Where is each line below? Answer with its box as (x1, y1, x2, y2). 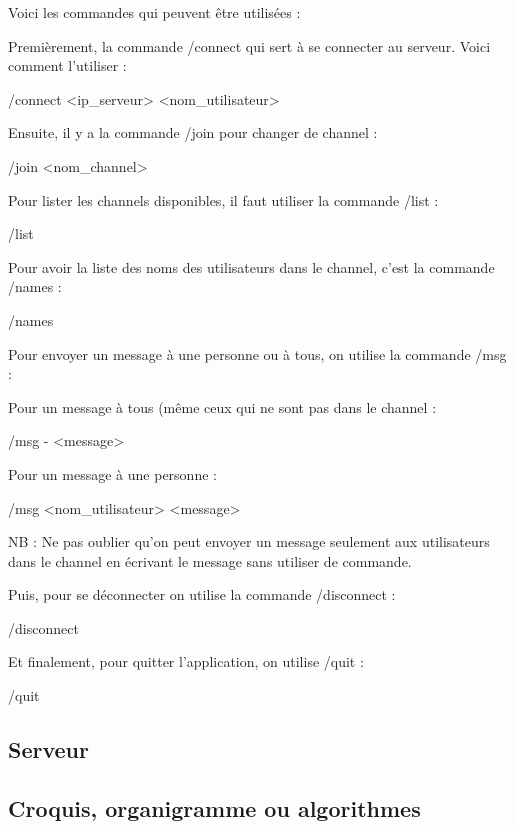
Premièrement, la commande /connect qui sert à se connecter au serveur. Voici (8, 35, 491, 56)
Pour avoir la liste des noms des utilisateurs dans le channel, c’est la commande (8, 256, 495, 277)
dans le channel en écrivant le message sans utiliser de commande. (8, 550, 412, 571)
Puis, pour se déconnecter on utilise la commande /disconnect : (8, 584, 396, 605)
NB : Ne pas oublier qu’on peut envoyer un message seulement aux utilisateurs (8, 531, 490, 552)
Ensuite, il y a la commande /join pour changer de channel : (8, 122, 378, 143)
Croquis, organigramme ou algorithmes (8, 792, 421, 823)
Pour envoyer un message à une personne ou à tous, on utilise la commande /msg (8, 343, 507, 364)
